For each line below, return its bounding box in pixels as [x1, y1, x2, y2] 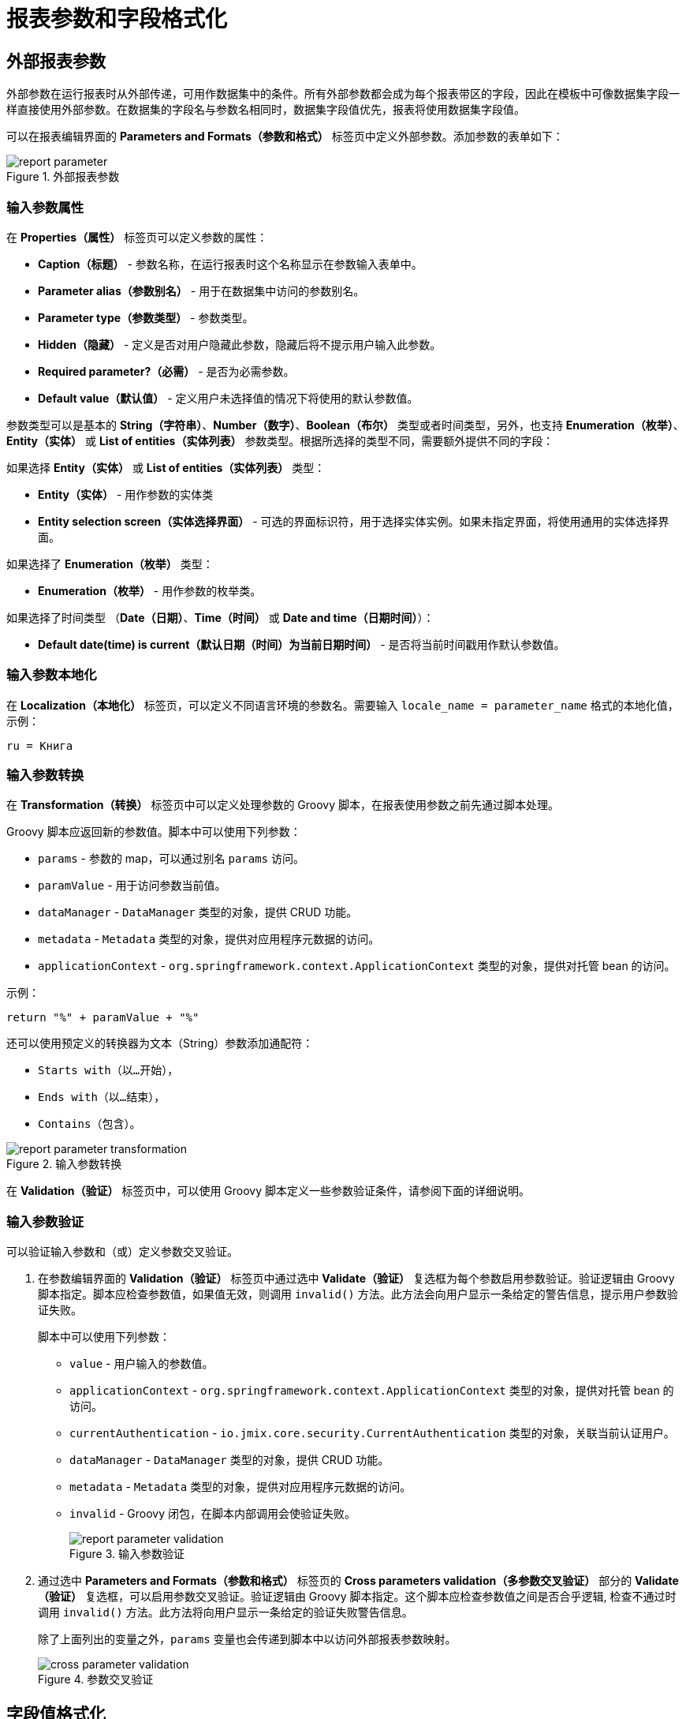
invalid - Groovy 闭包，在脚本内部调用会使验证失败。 [69, 1507, 356, 1521]
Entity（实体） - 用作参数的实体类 [38, 487, 214, 501]
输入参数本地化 [6, 667, 97, 683]
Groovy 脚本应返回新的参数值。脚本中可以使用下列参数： [6, 825, 301, 839]
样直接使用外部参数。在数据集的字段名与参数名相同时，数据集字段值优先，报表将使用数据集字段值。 [6, 103, 525, 117]
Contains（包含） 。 [38, 1117, 141, 1131]
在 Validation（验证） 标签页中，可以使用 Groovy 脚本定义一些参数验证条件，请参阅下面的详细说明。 [6, 1184, 531, 1198]
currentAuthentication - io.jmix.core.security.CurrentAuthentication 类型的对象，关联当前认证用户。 [69, 1426, 675, 1440]
